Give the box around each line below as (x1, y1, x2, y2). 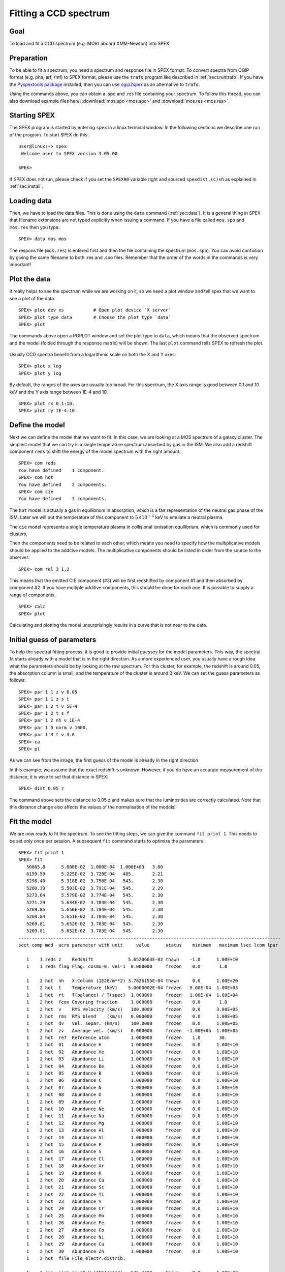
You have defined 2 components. (18, 481, 107, 487)
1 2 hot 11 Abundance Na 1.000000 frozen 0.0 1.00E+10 (26, 1113, 238, 1119)
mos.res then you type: (9, 224, 60, 230)
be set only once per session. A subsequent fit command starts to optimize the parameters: (9, 837, 205, 844)
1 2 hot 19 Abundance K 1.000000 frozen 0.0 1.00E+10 (26, 1170, 238, 1176)
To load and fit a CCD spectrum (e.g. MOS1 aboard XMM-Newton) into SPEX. (9, 41, 171, 47)
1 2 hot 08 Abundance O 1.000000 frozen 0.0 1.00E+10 (26, 1092, 238, 1097)
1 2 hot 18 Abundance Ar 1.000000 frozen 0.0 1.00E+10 (26, 1163, 238, 1169)
